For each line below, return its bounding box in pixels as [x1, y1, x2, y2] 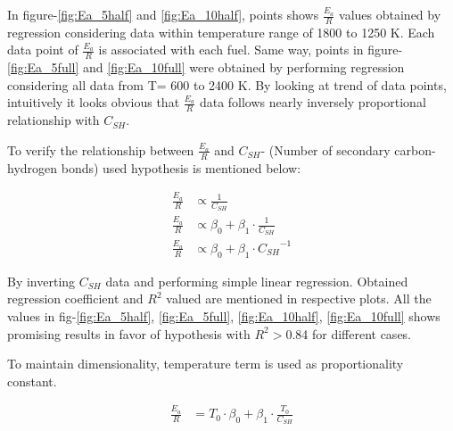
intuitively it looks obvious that [7, 93, 180, 112]
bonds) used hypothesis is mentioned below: [61, 158, 301, 177]
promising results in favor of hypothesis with [7, 324, 251, 343]
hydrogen [7, 158, 58, 177]
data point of [7, 40, 78, 59]
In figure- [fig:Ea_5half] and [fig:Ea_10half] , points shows [7, 5, 319, 23]
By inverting [7, 271, 76, 290]
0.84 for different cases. [285, 324, 412, 343]
